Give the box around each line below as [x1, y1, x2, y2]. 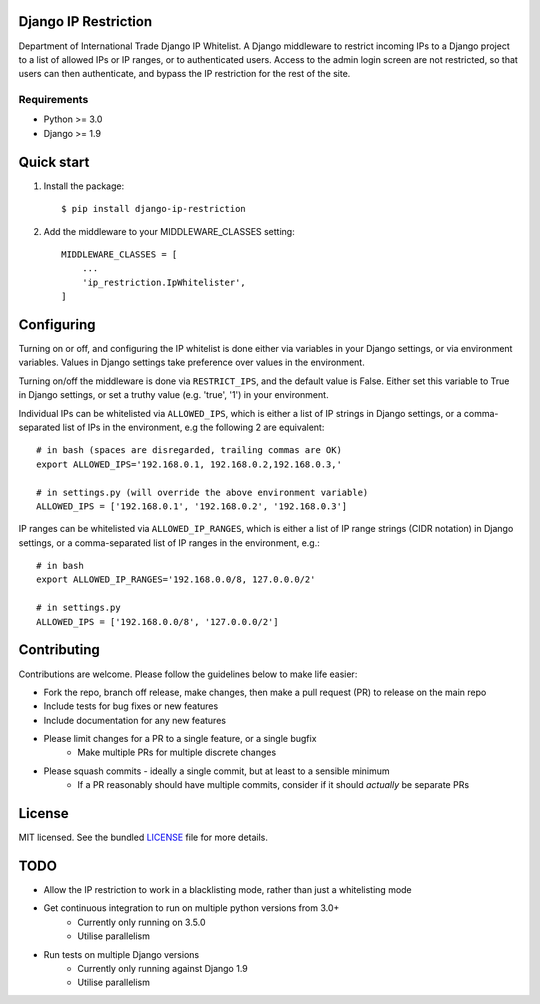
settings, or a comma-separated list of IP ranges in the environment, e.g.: [18, 536, 320, 549]
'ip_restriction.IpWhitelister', [81, 276, 247, 288]
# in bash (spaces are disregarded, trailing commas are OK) [36, 445, 342, 456]
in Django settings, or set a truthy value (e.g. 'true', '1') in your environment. [18, 389, 329, 401]
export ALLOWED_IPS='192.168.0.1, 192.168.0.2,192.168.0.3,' [36, 458, 342, 470]
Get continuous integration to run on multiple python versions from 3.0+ [43, 902, 340, 914]
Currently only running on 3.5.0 [77, 916, 206, 928]
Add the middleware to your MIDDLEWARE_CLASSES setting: [43, 225, 295, 237]
